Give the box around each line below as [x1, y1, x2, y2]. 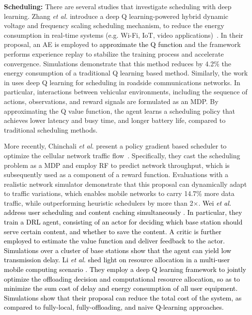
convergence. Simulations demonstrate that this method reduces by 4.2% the [4, 58, 232, 68]
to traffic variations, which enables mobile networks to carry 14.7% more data [4, 188, 235, 198]
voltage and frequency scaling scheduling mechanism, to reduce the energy [4, 20, 224, 30]
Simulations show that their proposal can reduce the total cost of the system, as [4, 292, 242, 302]
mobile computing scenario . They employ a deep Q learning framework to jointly [4, 264, 246, 274]
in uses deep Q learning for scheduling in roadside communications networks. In [4, 77, 240, 87]
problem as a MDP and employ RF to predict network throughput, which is [4, 160, 230, 170]
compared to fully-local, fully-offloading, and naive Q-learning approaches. [4, 302, 224, 312]
